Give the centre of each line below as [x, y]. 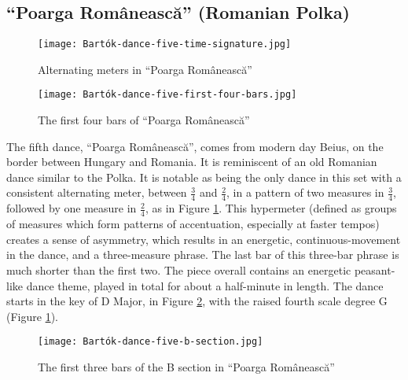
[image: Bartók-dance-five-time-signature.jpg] [165, 44]
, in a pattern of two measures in [305, 192]
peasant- [375, 269]
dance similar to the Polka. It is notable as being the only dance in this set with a [204, 177]
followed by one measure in [72, 208]
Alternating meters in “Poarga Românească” [145, 69]
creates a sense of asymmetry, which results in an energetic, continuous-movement [204, 239]
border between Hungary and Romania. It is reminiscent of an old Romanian [192, 162]
